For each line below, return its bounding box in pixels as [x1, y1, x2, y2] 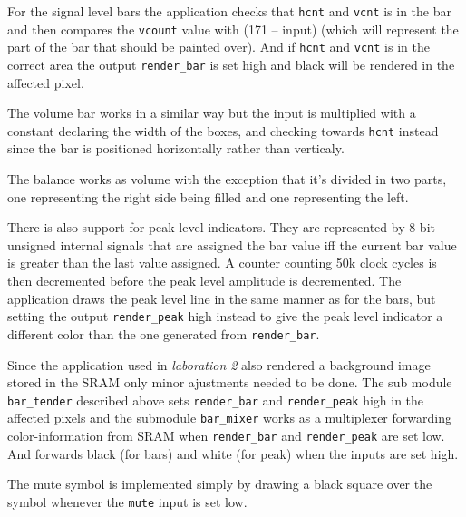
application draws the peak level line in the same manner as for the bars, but [7, 288, 436, 307]
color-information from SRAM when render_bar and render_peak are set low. [7, 426, 445, 445]
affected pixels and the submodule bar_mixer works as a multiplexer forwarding [7, 408, 451, 427]
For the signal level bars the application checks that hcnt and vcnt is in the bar [7, 2, 451, 20]
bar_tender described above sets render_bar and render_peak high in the [7, 390, 424, 409]
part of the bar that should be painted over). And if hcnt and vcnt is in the [7, 37, 430, 56]
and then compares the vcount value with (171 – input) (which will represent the [7, 19, 459, 38]
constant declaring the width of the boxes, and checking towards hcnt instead [7, 121, 439, 140]
